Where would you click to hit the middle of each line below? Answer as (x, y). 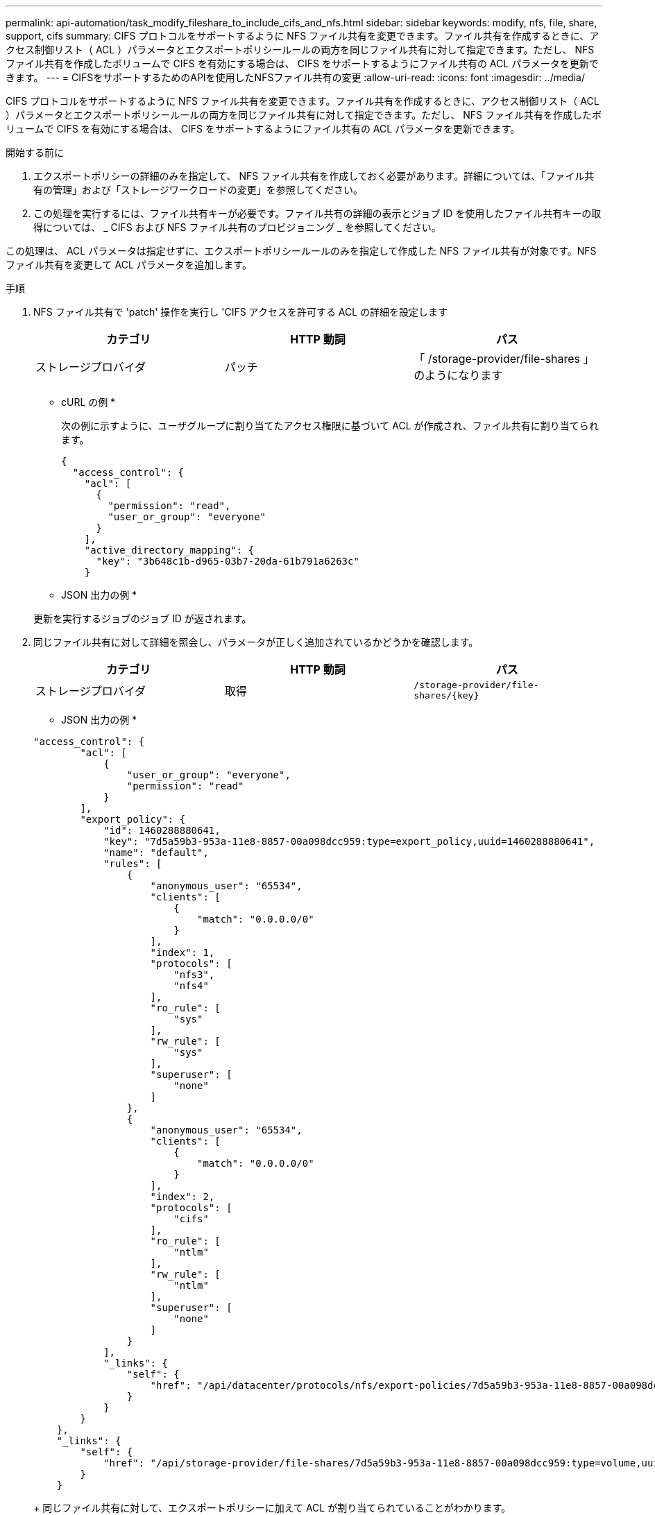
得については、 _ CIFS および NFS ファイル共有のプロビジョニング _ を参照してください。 (237, 227)
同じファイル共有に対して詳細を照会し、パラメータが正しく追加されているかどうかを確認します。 (256, 642)
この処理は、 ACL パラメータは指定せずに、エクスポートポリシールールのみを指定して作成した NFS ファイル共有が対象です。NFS (301, 251)
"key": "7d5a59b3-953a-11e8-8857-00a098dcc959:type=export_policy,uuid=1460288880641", (349, 841)
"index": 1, (182, 952)
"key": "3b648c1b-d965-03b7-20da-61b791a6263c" (228, 561)
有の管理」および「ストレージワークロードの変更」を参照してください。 (198, 190)
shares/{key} (446, 695)
